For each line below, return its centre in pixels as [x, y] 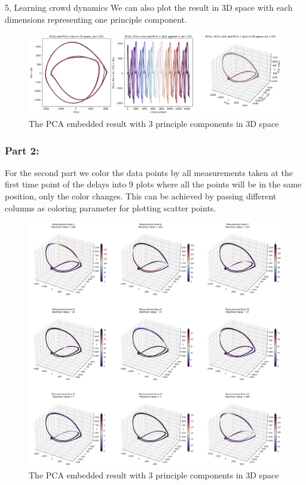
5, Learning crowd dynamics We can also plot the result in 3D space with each [149, 7]
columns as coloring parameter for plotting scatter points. [111, 207]
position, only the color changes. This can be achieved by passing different [141, 196]
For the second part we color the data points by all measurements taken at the [149, 172]
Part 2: [22, 150]
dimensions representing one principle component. [96, 19]
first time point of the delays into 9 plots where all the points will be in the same [153, 184]
